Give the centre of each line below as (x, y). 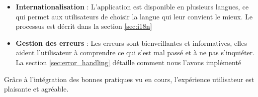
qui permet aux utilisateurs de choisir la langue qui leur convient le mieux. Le (134, 16)
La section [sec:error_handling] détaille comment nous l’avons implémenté (129, 62)
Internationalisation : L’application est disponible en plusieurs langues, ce (132, 6)
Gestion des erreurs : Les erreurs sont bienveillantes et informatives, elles (131, 43)
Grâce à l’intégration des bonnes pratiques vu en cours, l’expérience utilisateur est (129, 79)
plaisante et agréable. (36, 89)
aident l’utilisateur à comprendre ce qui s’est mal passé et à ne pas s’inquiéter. (135, 52)
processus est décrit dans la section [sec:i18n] (84, 26)
